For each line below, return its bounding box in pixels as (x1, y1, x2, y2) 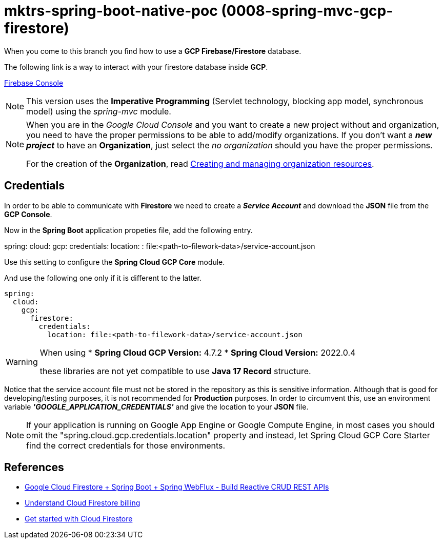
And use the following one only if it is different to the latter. (4, 273, 202, 282)
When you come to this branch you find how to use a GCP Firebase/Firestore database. (4, 46, 301, 55)
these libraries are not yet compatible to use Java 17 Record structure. (39, 365, 311, 376)
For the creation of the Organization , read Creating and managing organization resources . (26, 158, 374, 169)
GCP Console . (4, 209, 52, 219)
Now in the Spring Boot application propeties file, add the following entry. (4, 225, 253, 235)
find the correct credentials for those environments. (26, 440, 226, 451)
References (4, 461, 64, 474)
